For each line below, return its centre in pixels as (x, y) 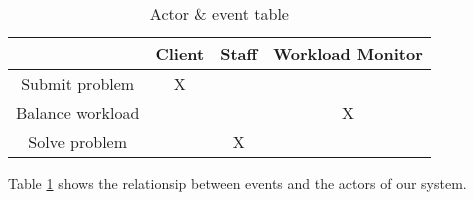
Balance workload (78, 112)
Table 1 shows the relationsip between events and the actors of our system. (237, 183)
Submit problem (78, 83)
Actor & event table (219, 13)
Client (180, 53)
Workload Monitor (348, 53)
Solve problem (78, 141)
